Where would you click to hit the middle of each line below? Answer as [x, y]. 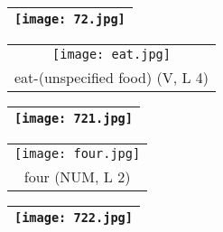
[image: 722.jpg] [74, 218]
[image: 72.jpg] [70, 19]
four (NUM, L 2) [77, 176]
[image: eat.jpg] [111, 54]
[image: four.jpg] [78, 153]
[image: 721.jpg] [74, 118]
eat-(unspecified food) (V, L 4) [111, 77]
